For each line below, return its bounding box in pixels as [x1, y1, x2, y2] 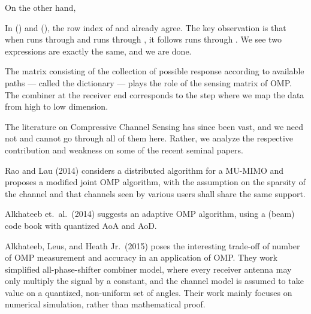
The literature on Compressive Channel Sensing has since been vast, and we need [5, 120, 303, 132]
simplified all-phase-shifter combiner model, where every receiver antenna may [5, 262, 292, 275]
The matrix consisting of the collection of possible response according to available [5, 65, 304, 77]
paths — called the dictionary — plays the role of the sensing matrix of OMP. [5, 76, 292, 89]
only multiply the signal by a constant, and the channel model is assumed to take [5, 274, 304, 287]
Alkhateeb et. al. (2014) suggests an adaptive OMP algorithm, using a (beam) [5, 207, 295, 220]
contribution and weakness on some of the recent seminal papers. [5, 143, 243, 156]
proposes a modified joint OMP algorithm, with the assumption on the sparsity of [5, 176, 306, 188]
